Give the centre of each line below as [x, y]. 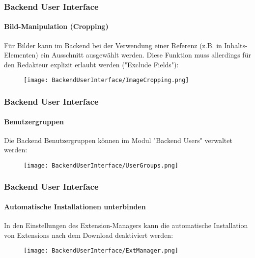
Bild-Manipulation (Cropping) [56, 26]
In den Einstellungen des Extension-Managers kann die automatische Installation [126, 225]
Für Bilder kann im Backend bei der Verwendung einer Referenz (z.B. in [113, 45]
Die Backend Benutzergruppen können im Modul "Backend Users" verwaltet [118, 140]
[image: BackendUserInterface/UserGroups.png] [101, 165]
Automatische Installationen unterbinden [75, 206]
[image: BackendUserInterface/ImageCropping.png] [106, 80]
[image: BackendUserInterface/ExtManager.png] [101, 251]
